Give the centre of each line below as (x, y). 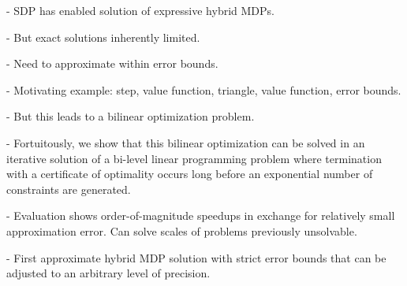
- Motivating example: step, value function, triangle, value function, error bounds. (204, 89)
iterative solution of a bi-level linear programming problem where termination (194, 158)
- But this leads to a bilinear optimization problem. (131, 116)
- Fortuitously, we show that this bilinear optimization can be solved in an (186, 142)
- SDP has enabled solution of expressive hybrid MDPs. (140, 10)
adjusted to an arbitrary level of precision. (108, 273)
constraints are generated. (69, 189)
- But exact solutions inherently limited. (103, 37)
